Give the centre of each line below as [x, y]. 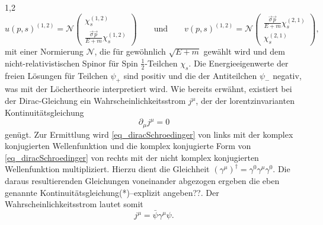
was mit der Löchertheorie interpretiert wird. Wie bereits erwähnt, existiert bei [148, 89]
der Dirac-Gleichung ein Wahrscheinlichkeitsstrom [95, 101]
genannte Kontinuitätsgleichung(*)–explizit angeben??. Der [112, 192]
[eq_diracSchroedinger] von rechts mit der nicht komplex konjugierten [132, 157]
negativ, [287, 75]
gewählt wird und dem [244, 51]
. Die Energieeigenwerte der [239, 63]
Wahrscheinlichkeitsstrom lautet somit [74, 204]
